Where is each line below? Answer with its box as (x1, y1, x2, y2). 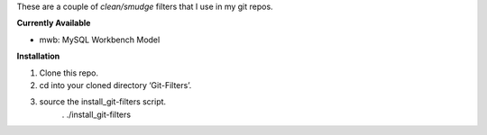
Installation (16, 50, 60, 62)
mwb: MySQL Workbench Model (39, 34, 161, 45)
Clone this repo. (39, 67, 99, 78)
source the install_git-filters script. (39, 96, 167, 107)
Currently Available (16, 18, 91, 29)
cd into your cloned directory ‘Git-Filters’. (39, 79, 192, 90)
